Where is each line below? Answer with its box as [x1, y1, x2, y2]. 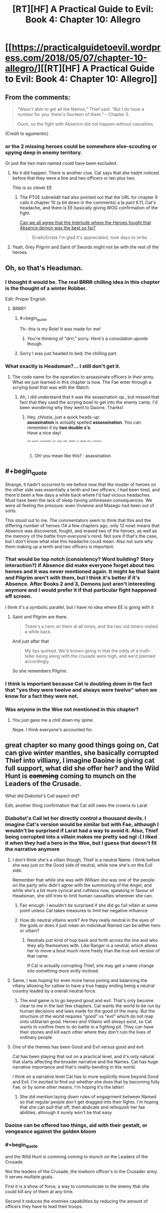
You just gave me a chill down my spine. [12, 717, 94, 723]
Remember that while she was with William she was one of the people [12, 877, 155, 883]
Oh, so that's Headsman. [5, 264, 83, 272]
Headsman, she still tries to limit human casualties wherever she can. [12, 893, 153, 899]
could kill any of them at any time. [5, 1188, 74, 1194]
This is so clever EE [12, 185, 52, 191]
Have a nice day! [27, 430, 61, 436]
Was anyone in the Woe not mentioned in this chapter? [5, 706, 139, 713]
